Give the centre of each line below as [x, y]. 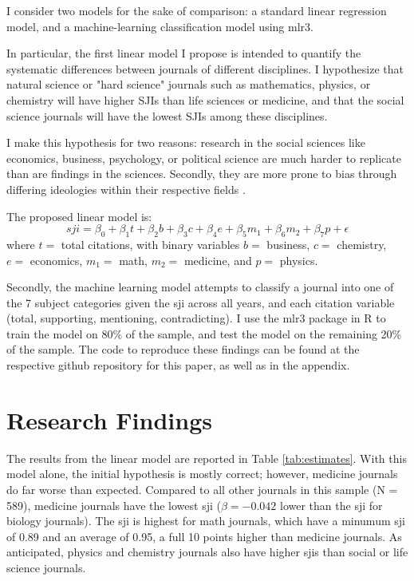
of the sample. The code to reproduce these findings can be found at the [183, 349]
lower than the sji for [331, 505]
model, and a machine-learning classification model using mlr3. [160, 26]
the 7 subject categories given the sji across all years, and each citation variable [201, 302]
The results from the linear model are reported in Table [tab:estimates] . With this [207, 458]
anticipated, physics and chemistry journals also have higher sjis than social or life [207, 552]
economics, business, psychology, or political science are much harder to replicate [204, 158]
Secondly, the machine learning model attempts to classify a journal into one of [200, 287]
